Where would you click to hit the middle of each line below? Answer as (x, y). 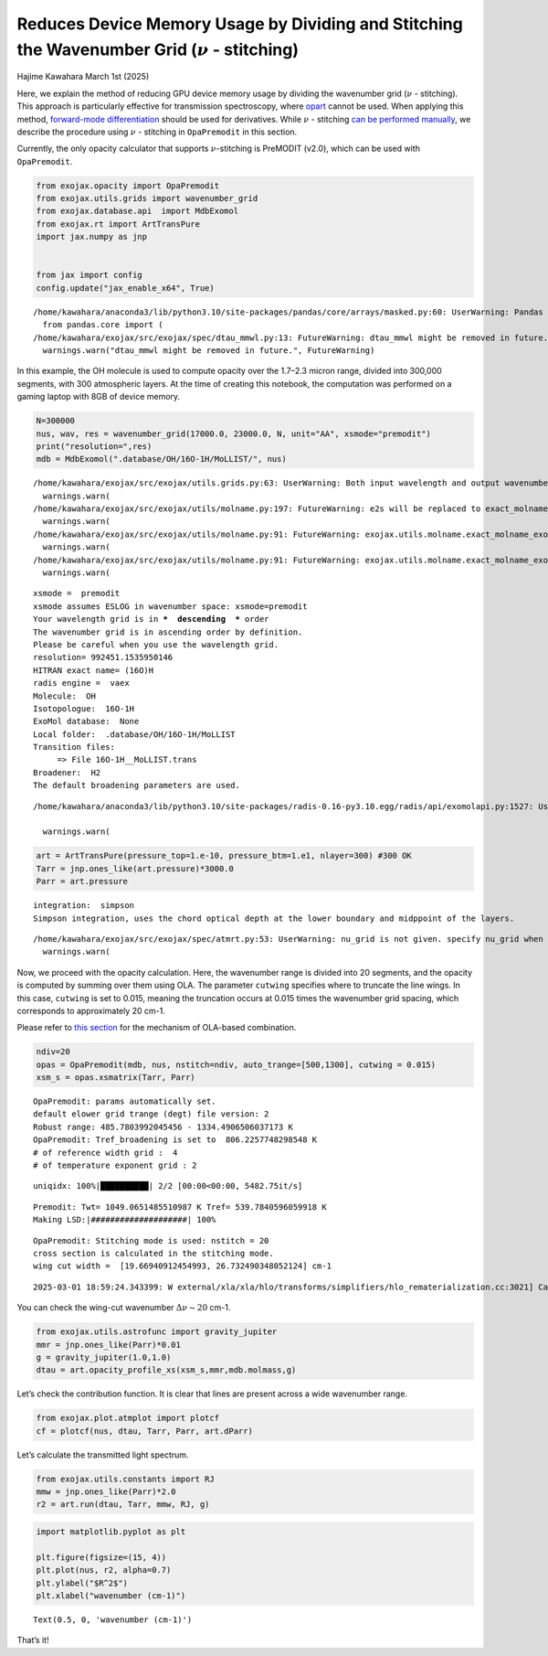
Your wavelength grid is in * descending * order (151, 619)
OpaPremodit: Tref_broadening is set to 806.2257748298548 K (175, 1140)
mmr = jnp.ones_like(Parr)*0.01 (109, 1345)
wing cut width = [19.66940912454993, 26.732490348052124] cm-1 (183, 1266)
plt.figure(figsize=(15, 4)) (101, 1557)
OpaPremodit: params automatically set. (125, 1101)
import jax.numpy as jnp (92, 237)
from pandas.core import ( (103, 325)
